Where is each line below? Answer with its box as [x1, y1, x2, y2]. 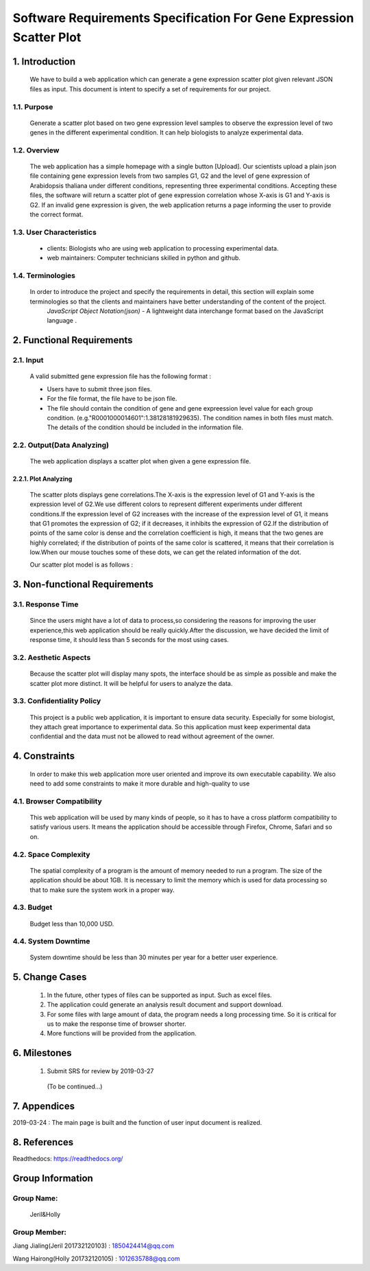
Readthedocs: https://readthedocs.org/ [12, 1154, 123, 1163]
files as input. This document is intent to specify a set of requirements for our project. [29, 84, 271, 93]
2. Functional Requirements [12, 334, 133, 346]
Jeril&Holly [29, 1211, 61, 1219]
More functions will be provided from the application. [47, 1029, 197, 1038]
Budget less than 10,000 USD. [29, 919, 114, 928]
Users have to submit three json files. [47, 385, 152, 393]
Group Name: [12, 1193, 58, 1203]
